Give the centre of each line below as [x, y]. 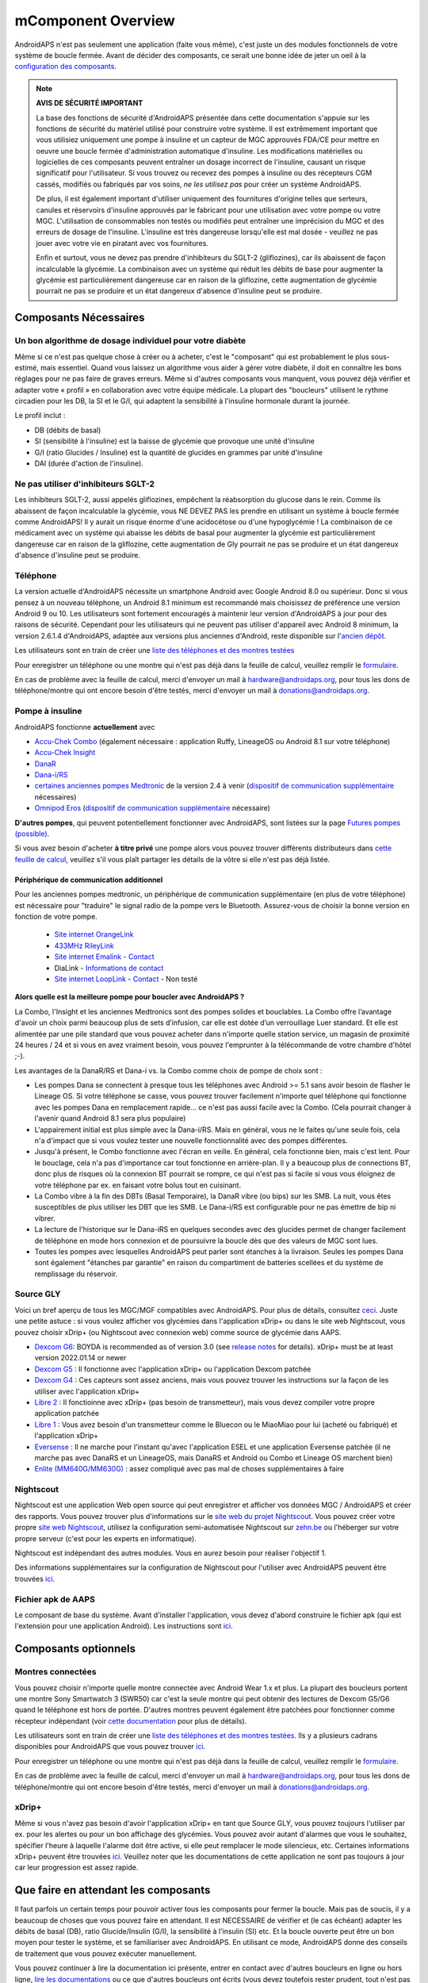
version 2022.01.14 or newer [80, 1358]
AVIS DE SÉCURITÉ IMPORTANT [90, 103]
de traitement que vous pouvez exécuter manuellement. [106, 1953]
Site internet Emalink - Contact [104, 957]
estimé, [27, 367]
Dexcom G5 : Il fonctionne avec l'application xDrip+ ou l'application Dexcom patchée [173, 1369]
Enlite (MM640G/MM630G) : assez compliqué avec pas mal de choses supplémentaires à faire [189, 1469]
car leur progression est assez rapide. [76, 1867]
